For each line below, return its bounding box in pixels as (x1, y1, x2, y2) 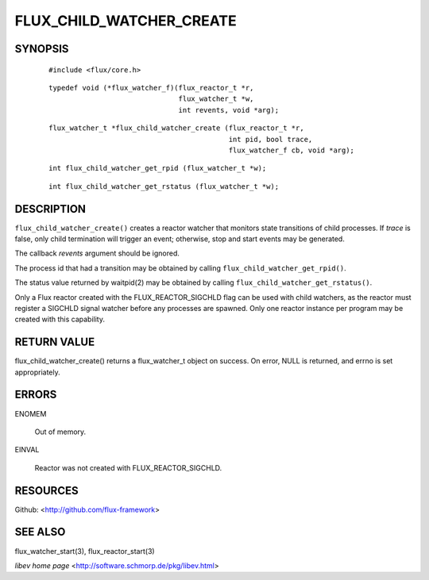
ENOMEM (14, 409, 47, 418)
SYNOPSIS (14, 42, 69, 56)
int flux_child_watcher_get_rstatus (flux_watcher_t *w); (48, 182, 280, 190)
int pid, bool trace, (228, 135, 313, 144)
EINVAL (14, 445, 40, 455)
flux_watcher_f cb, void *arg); (228, 145, 355, 155)
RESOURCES (14, 484, 79, 497)
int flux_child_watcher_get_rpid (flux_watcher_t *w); (48, 163, 267, 173)
